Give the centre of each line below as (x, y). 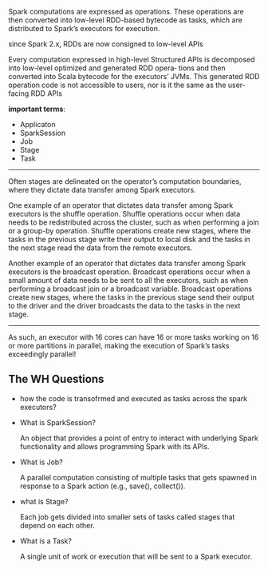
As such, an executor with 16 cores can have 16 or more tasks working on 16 (134, 337)
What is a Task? (45, 541)
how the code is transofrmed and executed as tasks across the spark (134, 398)
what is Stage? (44, 501)
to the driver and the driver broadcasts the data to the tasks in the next (124, 306)
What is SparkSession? (57, 422)
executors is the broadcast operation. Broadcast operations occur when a (130, 272)
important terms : (37, 109)
